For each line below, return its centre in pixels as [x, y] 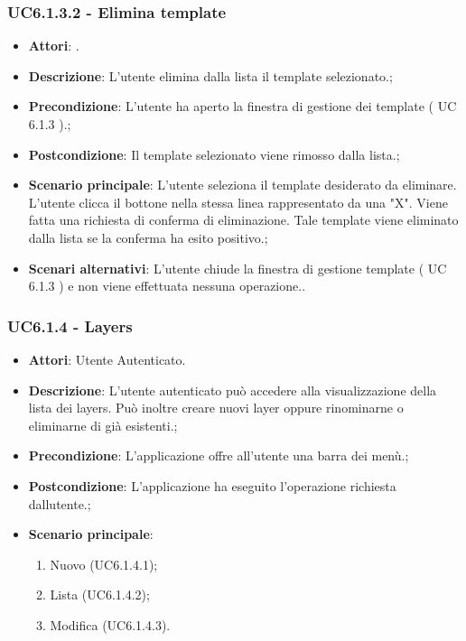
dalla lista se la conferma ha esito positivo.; [148, 237]
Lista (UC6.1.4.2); [100, 595]
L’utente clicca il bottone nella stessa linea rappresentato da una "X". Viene [238, 202]
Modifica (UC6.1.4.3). [110, 624]
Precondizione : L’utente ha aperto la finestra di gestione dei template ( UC [242, 106]
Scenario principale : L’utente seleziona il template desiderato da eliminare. [242, 185]
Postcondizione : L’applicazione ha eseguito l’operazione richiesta [212, 485]
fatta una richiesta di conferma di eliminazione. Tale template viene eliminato [243, 220]
